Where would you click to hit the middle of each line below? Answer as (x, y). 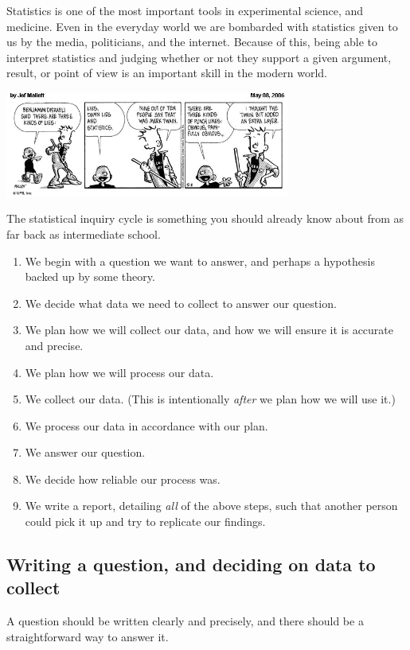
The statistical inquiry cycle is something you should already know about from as (205, 218)
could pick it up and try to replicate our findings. (145, 522)
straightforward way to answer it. (88, 636)
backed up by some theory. (90, 276)
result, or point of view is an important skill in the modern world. (167, 73)
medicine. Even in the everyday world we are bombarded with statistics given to (202, 26)
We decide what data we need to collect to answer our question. (181, 303)
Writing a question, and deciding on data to (191, 564)
